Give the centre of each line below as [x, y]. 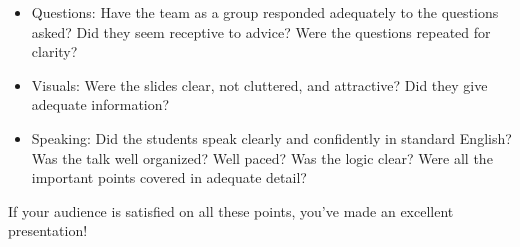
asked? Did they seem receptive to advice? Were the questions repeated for [261, 31]
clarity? [54, 51]
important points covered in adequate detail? [169, 177]
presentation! [48, 230]
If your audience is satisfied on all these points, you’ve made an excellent [231, 210]
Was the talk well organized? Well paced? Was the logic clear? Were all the [262, 157]
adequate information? [100, 104]
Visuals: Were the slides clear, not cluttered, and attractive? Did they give [259, 84]
